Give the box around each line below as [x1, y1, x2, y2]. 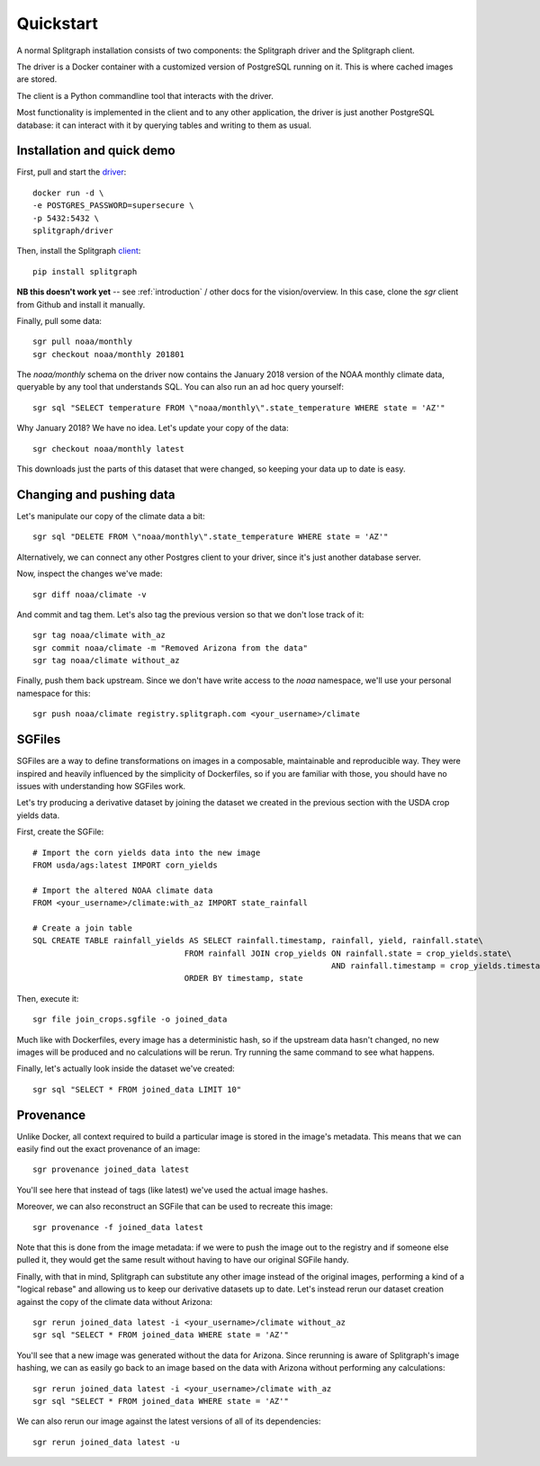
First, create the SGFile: [16, 826, 104, 837]
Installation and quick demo [16, 143, 175, 158]
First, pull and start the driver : [16, 166, 127, 177]
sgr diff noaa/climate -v [32, 589, 148, 599]
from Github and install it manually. [16, 299, 146, 310]
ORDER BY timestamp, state [184, 973, 303, 984]
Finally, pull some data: [16, 315, 103, 326]
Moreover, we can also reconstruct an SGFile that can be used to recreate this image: [16, 1201, 333, 1212]
